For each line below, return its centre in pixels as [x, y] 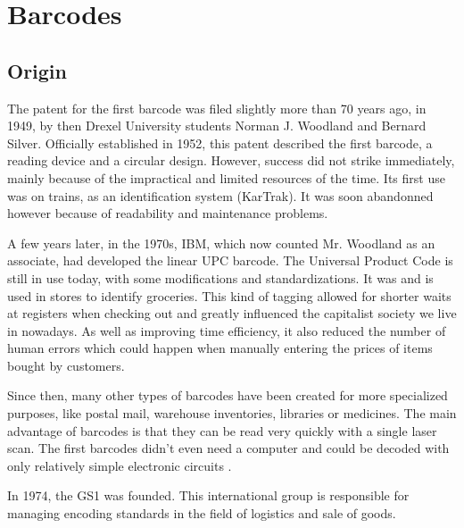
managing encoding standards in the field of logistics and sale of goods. [202, 513]
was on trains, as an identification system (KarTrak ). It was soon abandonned [220, 195]
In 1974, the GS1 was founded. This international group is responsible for [208, 495]
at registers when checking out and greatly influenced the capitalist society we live [232, 313]
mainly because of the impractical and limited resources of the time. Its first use [226, 177]
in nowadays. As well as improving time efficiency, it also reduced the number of [227, 330]
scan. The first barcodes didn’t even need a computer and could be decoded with [228, 448]
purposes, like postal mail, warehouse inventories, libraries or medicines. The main [232, 413]
